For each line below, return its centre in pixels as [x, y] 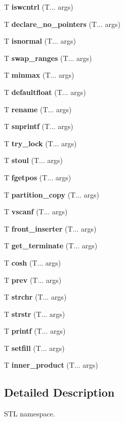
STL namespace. [30, 414]
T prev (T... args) [33, 280]
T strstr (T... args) [35, 314]
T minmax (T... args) [39, 75]
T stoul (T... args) [33, 160]
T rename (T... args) [38, 109]
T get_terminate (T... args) [51, 246]
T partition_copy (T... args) [52, 194]
